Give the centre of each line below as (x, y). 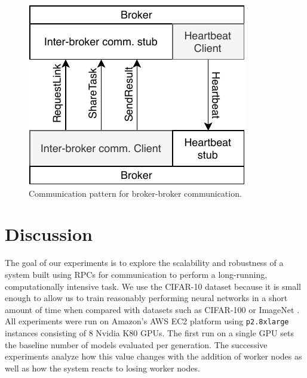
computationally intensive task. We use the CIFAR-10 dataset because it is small (153, 286)
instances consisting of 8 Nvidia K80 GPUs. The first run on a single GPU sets (149, 332)
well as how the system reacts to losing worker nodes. (102, 368)
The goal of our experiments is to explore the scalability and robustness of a (144, 263)
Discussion (49, 234)
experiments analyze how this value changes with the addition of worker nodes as (153, 356)
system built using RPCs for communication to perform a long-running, (136, 274)
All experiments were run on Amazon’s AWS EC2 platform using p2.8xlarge (147, 321)
